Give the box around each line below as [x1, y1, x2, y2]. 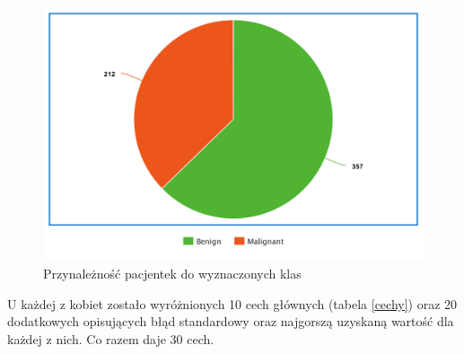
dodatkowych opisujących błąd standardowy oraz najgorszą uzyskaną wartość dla [7, 312, 454, 331]
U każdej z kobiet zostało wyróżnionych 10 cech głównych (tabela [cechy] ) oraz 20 [7, 294, 458, 313]
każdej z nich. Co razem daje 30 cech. [7, 329, 214, 348]
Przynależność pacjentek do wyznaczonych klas [43, 263, 302, 282]
